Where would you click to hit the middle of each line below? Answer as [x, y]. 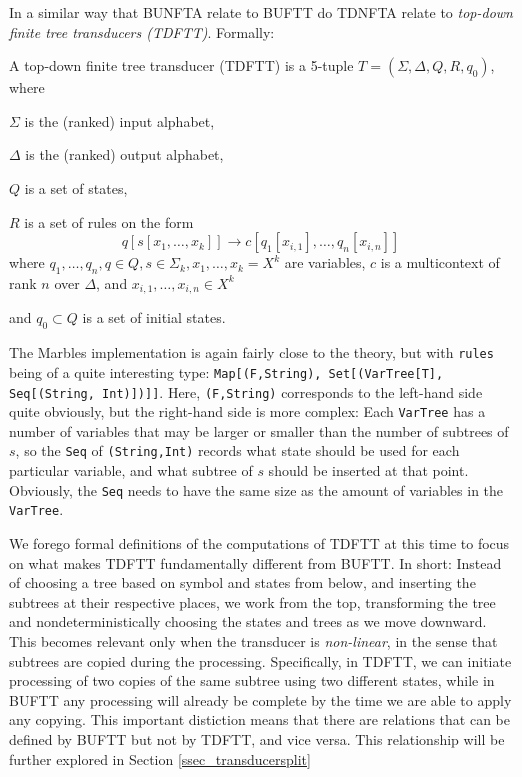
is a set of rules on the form [109, 221]
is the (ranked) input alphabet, [119, 120]
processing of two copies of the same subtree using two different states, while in [252, 680]
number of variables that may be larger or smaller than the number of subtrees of [259, 430]
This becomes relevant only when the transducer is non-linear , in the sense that [253, 640]
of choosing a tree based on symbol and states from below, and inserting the [242, 582]
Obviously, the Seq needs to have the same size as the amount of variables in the [256, 489]
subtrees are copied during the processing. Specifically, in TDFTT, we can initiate [260, 660]
